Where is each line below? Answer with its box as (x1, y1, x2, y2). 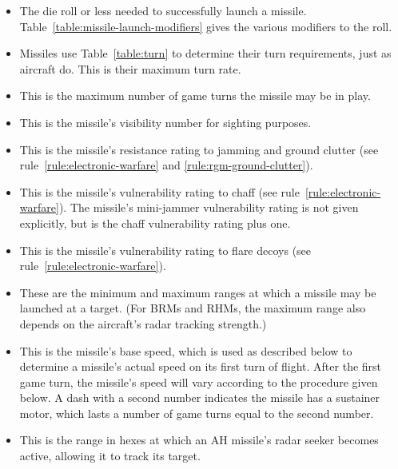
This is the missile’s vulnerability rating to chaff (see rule (19, 183, 300, 200)
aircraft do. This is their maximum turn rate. (19, 60, 241, 77)
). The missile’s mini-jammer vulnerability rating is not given (58, 199, 359, 216)
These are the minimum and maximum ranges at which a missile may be (19, 284, 376, 300)
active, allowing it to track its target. (19, 447, 201, 464)
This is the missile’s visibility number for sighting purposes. (19, 113, 312, 130)
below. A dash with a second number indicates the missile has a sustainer (19, 389, 380, 406)
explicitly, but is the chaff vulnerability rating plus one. (19, 214, 291, 231)
